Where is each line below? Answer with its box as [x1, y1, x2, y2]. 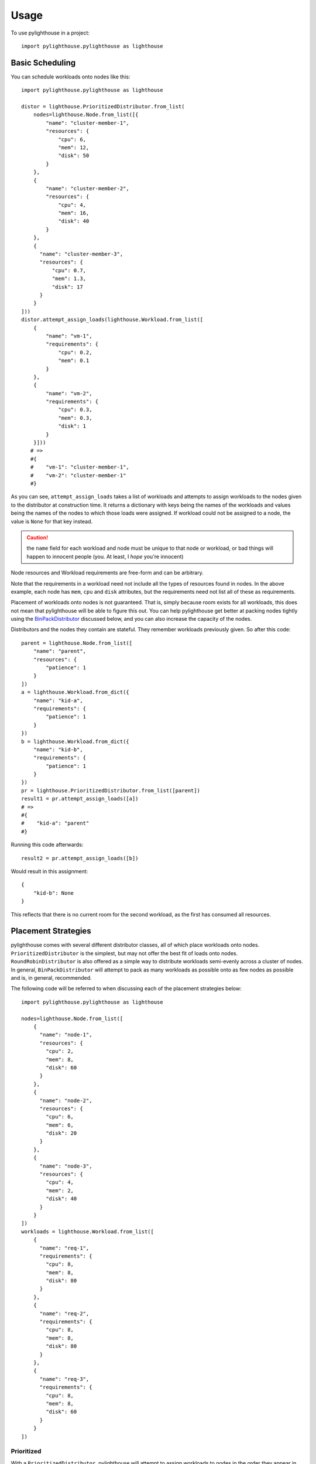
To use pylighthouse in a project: [11, 29, 90, 36]
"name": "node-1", [39, 1031, 92, 1038]
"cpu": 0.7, [51, 267, 87, 273]
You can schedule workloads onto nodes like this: [11, 73, 130, 80]
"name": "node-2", [39, 1097, 92, 1104]
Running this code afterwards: [11, 841, 84, 849]
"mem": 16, [58, 210, 90, 217]
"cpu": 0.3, [58, 406, 92, 413]
